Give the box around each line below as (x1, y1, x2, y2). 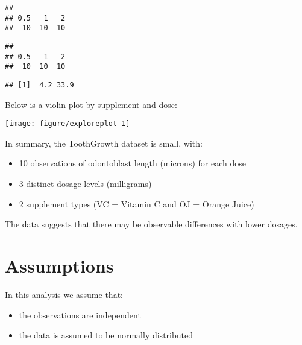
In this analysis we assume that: (5, 288, 123, 300)
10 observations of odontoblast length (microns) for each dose (19, 157, 246, 169)
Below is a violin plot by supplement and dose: (5, 98, 177, 110)
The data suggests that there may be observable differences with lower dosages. (5, 218, 298, 230)
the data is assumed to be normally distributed (19, 329, 193, 341)
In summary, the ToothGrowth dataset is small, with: (5, 136, 203, 149)
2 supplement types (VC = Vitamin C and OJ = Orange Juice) (19, 197, 254, 210)
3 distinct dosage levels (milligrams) (19, 177, 152, 190)
